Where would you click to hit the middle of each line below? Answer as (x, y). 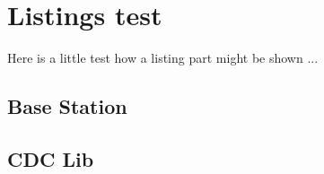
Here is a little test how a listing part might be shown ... (163, 58)
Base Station (67, 106)
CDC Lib (51, 158)
